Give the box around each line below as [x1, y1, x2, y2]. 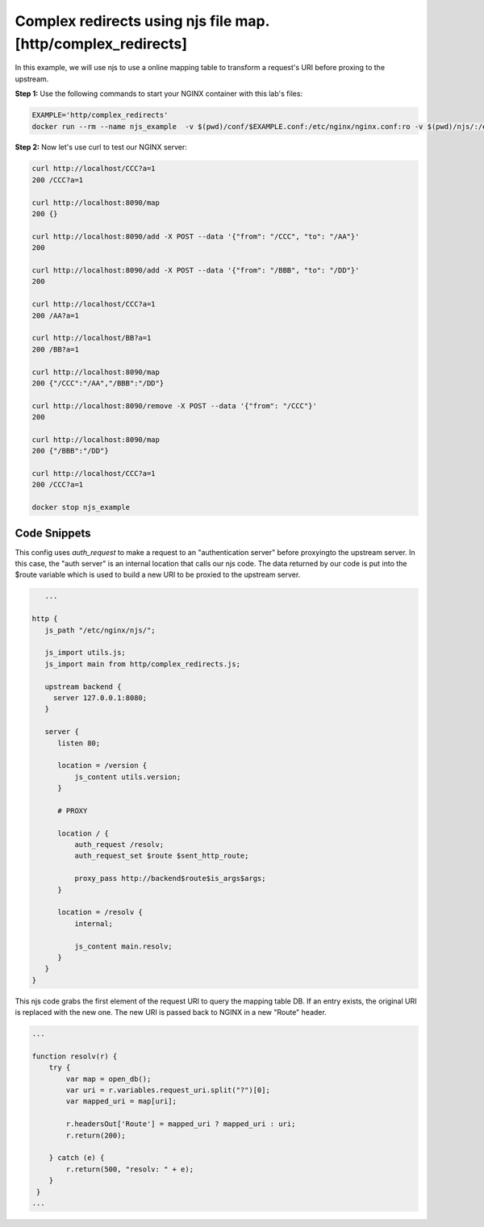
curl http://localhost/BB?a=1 [31, 333, 152, 343]
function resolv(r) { [31, 1051, 118, 1061]
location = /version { [57, 761, 148, 770]
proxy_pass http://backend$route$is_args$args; [73, 874, 266, 883]
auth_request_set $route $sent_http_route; [73, 851, 249, 861]
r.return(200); [65, 1130, 127, 1140]
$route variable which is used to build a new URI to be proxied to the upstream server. [15, 570, 301, 580]
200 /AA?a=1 [31, 311, 80, 320]
